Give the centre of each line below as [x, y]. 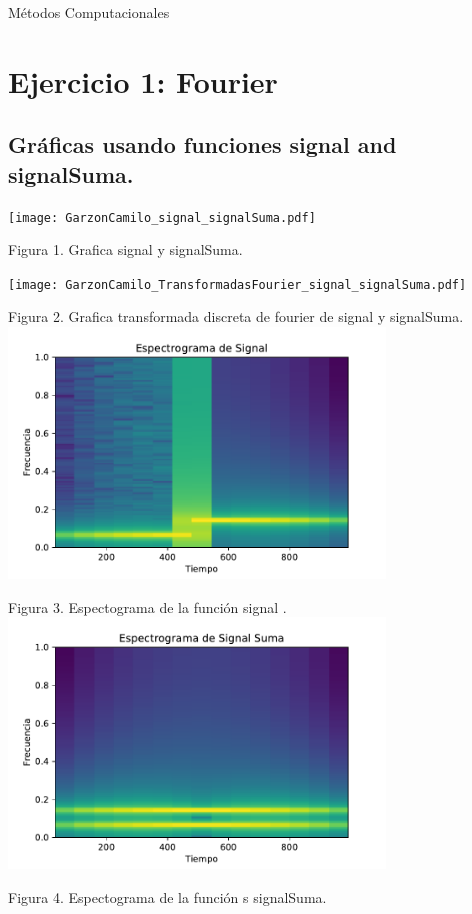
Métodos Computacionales [89, 12]
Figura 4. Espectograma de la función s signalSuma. [167, 896]
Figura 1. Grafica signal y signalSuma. [125, 249]
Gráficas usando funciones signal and [202, 144]
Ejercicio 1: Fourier [143, 80]
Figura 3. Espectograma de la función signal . [147, 606]
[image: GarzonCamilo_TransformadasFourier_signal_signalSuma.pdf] [237, 284]
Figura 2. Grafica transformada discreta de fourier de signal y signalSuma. [236, 316]
